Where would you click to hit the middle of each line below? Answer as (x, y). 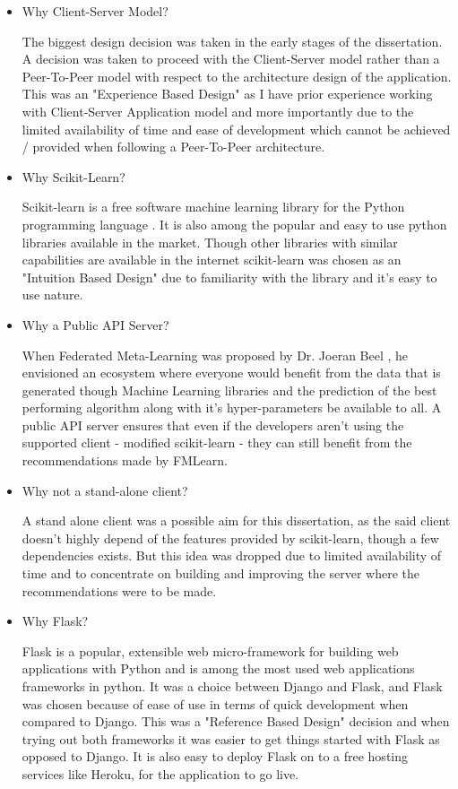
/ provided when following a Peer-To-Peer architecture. (173, 147)
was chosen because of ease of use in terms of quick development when (215, 703)
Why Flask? (55, 621)
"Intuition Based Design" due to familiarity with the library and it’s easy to (229, 277)
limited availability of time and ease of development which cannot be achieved (236, 129)
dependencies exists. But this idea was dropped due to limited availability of (232, 555)
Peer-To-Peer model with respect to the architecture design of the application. (237, 76)
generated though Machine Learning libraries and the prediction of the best (229, 390)
